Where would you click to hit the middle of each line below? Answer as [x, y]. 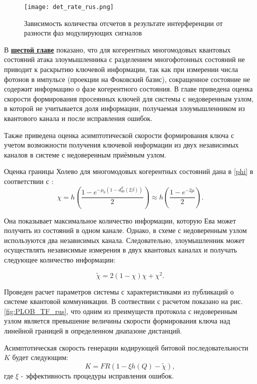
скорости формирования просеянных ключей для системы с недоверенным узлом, [129, 98]
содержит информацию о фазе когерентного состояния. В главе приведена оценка [128, 89]
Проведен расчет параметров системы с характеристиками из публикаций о [119, 291]
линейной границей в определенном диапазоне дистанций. [93, 330]
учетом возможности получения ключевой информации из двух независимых [121, 145]
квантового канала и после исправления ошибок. [78, 118]
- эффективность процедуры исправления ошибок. [97, 375]
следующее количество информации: [60, 259]
